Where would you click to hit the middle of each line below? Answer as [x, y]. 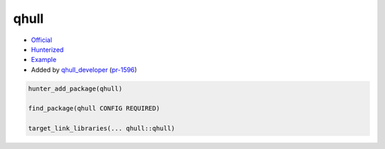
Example [44, 60]
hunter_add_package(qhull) [75, 88]
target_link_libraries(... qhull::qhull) [102, 129]
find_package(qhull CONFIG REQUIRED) [94, 108]
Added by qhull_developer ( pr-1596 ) [84, 70]
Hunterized [47, 49]
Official [42, 40]
